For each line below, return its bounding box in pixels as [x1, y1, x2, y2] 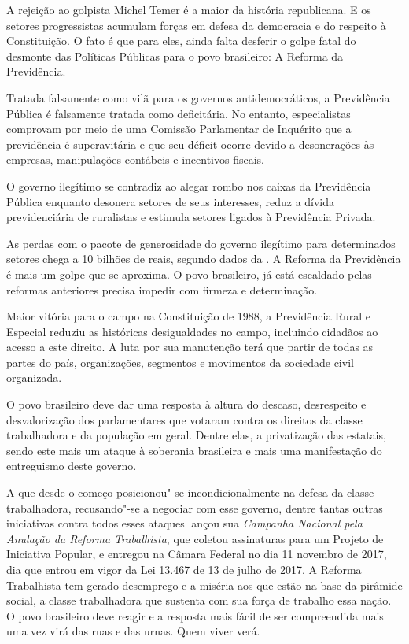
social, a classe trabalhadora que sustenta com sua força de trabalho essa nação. [6, 592, 392, 609]
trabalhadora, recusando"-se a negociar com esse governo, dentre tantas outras [6, 499, 383, 516]
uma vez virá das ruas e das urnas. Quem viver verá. [6, 623, 260, 639]
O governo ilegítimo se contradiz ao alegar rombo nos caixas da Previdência [6, 177, 371, 194]
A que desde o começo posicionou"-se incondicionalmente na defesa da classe [6, 484, 374, 501]
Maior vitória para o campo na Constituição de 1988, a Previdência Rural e [6, 308, 371, 324]
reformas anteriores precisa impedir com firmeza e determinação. [6, 281, 318, 298]
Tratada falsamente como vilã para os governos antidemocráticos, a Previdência [6, 89, 390, 105]
